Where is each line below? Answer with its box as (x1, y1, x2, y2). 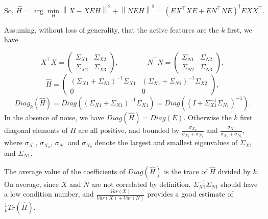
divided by (217, 166, 251, 176)
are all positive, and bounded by (78, 125, 180, 135)
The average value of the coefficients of (4, 166, 126, 176)
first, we (227, 24, 252, 35)
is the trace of (164, 166, 207, 176)
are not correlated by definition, (91, 178, 191, 189)
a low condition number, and (4, 188, 94, 199)
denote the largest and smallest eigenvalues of (94, 137, 237, 148)
